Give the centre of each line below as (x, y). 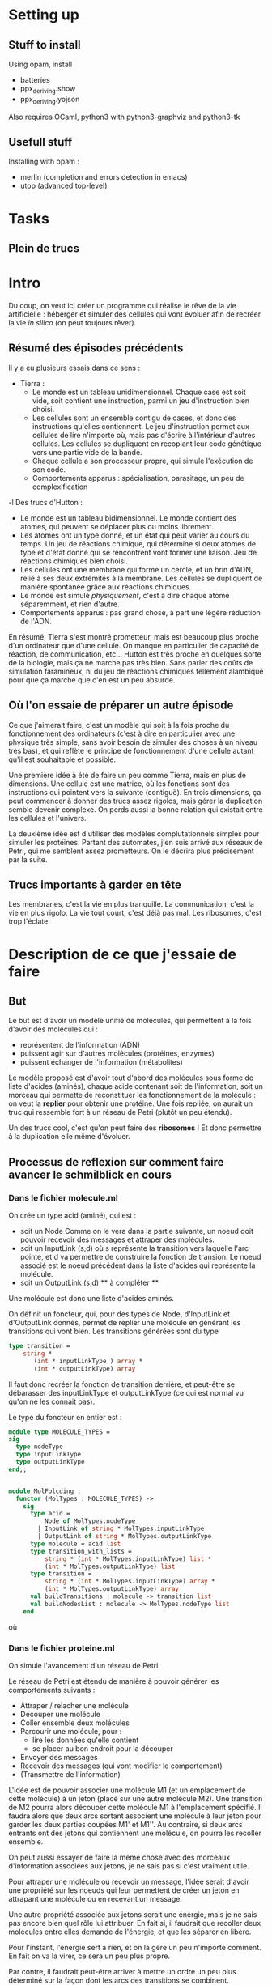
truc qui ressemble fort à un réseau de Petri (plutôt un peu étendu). (120, 1112)
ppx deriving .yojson (50, 100)
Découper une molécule (60, 1714)
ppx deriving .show (48, 89)
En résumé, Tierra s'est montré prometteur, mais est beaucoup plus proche (134, 636)
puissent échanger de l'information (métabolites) (102, 1062)
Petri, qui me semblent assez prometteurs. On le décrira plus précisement (132, 851)
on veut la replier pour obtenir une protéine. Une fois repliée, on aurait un (131, 1103)
